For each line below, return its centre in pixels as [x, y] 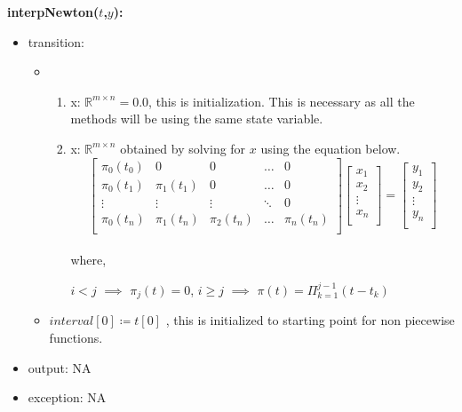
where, [88, 260]
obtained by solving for [183, 148]
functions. [76, 337]
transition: [56, 41]
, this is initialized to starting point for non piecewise [310, 320]
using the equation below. [331, 148]
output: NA [60, 367]
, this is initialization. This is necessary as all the [282, 101]
